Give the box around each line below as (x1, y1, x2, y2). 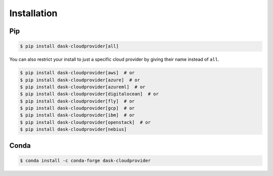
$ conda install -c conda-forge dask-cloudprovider (20, 157, 151, 163)
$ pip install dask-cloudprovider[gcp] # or (20, 105, 135, 111)
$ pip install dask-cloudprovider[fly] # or (20, 98, 135, 104)
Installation (9, 8, 58, 19)
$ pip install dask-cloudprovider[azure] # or (20, 77, 140, 83)
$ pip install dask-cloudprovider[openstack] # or (20, 119, 151, 125)
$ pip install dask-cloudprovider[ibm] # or (20, 112, 135, 118)
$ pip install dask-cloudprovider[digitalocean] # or (20, 91, 159, 97)
